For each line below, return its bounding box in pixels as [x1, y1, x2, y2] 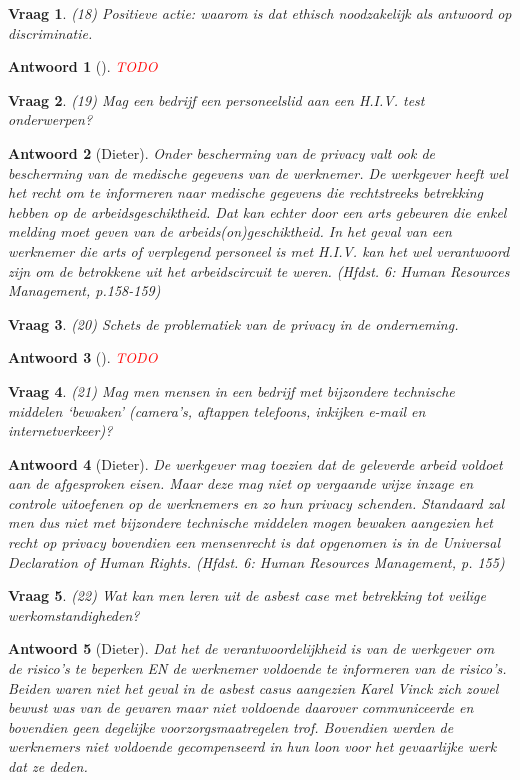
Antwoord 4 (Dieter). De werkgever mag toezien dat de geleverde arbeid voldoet [8, 453, 503, 474]
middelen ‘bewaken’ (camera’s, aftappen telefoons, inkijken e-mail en [8, 400, 426, 421]
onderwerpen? [8, 109, 93, 130]
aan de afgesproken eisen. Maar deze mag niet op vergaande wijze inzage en [8, 473, 474, 494]
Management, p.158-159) [8, 280, 161, 301]
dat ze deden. [8, 756, 88, 776]
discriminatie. [8, 22, 93, 43]
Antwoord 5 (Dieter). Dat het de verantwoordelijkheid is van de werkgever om [8, 638, 495, 659]
